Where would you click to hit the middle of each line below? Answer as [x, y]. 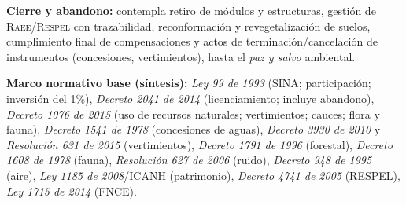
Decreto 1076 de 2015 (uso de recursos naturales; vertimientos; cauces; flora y [193, 113]
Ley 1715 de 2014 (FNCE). [72, 190]
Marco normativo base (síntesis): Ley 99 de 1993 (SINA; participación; [189, 83]
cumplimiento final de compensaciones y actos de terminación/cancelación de [192, 41]
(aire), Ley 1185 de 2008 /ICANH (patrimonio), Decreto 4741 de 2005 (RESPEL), [203, 175]
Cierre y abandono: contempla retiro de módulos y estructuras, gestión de [191, 10]
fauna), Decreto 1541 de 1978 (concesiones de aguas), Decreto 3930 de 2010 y [194, 129]
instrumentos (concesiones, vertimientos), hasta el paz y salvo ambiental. [181, 56]
